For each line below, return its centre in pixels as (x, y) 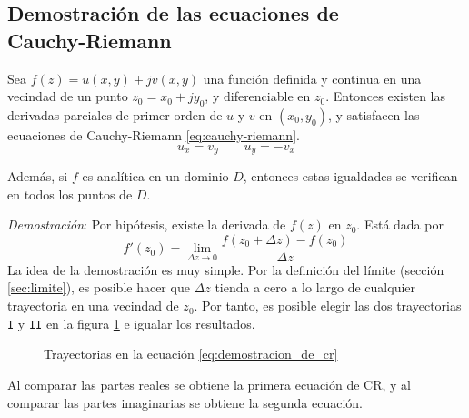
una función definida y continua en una (312, 78)
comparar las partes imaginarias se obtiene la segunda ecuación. (185, 402)
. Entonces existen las (386, 96)
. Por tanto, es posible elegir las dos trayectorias (328, 306)
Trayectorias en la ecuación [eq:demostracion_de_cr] (191, 354)
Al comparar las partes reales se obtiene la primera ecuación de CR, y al (210, 384)
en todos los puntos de (70, 194)
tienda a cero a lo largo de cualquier (315, 287)
